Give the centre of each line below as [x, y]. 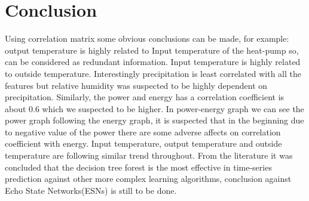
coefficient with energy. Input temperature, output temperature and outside [143, 143]
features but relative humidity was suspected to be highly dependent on [136, 85]
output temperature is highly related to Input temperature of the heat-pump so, [152, 50]
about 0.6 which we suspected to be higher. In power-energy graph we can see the [154, 108]
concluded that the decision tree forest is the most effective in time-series [138, 167]
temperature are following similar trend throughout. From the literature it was [149, 155]
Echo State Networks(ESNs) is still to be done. [91, 190]
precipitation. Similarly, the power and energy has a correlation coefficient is [145, 97]
